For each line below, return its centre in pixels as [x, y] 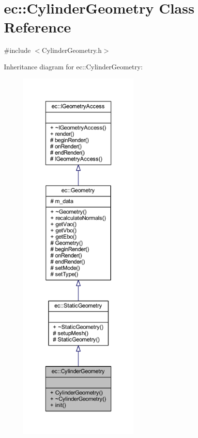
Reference [38, 27]
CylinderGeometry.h [72, 50]
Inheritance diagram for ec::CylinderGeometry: [73, 66]
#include [17, 50]
